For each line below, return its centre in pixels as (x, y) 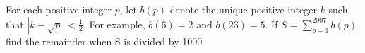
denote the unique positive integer (243, 9)
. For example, (114, 24)
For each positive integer (59, 9)
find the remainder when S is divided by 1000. (106, 41)
